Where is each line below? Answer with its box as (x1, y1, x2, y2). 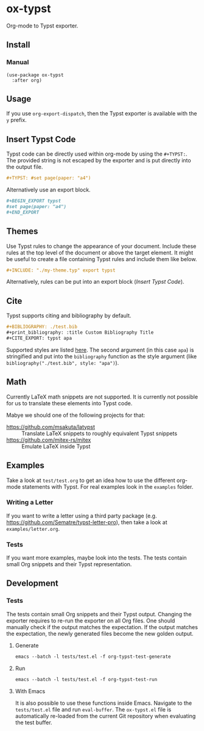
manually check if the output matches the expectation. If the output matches (6, 623, 198, 630)
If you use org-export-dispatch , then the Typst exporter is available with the (6, 110, 197, 117)
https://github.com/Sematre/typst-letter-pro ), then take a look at (6, 518, 167, 526)
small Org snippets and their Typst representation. (6, 561, 132, 568)
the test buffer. (15, 719, 53, 726)
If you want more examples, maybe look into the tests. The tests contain (6, 554, 187, 561)
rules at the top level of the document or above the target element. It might (6, 249, 194, 256)
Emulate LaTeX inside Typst (21, 442, 91, 450)
